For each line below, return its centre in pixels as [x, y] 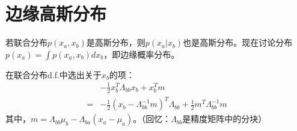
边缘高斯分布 [56, 14]
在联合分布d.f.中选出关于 [54, 74]
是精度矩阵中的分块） [225, 119]
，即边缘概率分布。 [142, 54]
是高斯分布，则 [116, 42]
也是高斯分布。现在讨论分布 [238, 42]
